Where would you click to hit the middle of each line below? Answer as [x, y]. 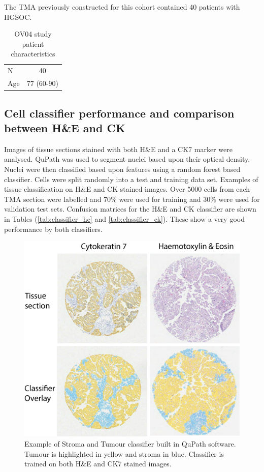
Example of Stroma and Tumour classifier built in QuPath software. [130, 443]
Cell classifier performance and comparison [119, 113]
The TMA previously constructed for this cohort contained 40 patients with [122, 7]
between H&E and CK [65, 127]
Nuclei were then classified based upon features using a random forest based [122, 169]
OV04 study [33, 34]
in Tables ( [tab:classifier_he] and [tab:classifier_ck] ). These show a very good [124, 218]
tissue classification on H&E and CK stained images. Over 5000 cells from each [127, 189]
